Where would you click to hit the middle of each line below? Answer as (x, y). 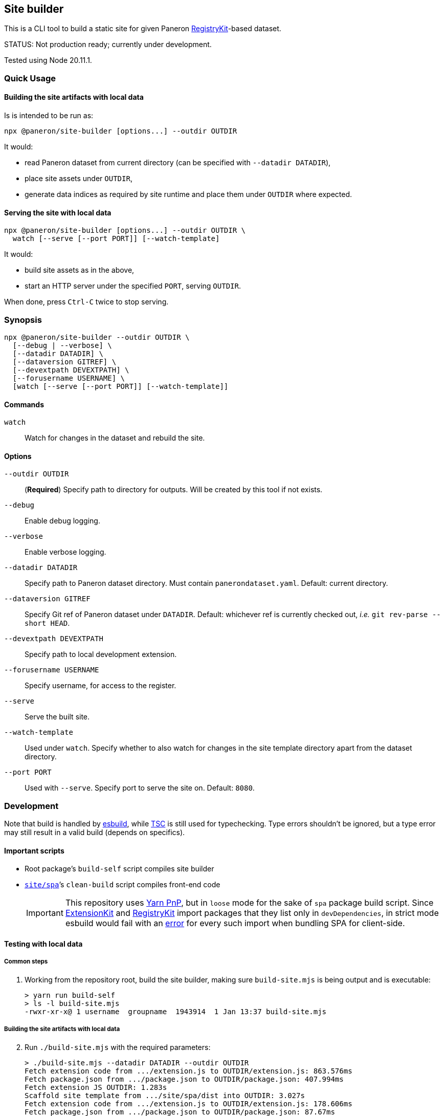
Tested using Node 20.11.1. (48, 60)
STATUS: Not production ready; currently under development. (108, 45)
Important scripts (34, 850)
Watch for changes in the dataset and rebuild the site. (115, 438)
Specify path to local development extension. (101, 654)
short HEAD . (47, 623)
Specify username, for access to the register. (101, 686)
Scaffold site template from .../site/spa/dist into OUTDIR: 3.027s (165, 1095)
